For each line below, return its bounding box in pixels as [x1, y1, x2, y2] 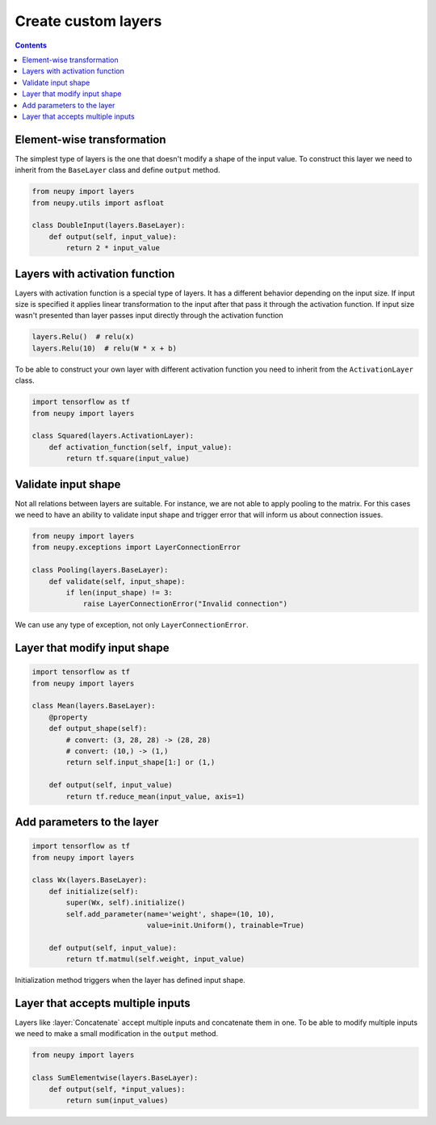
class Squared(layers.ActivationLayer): [31, 431, 194, 440]
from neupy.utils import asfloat [31, 198, 165, 208]
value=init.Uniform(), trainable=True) [146, 921, 305, 930]
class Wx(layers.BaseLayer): [31, 875, 148, 884]
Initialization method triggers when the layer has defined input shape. [15, 976, 245, 985]
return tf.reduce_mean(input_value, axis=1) [65, 791, 245, 801]
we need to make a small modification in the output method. [15, 1029, 218, 1039]
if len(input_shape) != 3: [65, 588, 173, 597]
